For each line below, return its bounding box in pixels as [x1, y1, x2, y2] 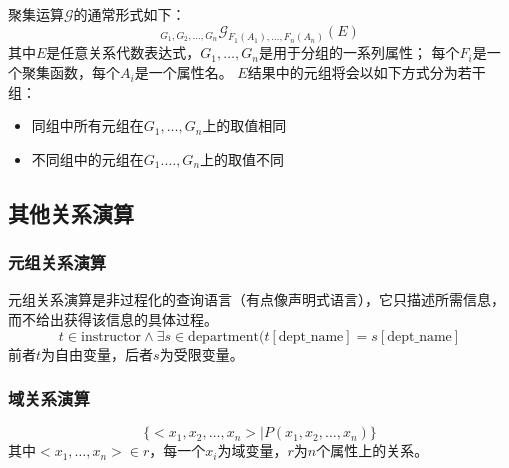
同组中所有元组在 [31, 115, 144, 136]
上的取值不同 [200, 148, 285, 169]
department [188, 329, 259, 344]
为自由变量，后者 [41, 343, 154, 364]
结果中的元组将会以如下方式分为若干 [247, 62, 486, 83]
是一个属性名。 [134, 62, 233, 83]
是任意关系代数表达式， [46, 42, 201, 63]
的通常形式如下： [73, 4, 186, 24]
